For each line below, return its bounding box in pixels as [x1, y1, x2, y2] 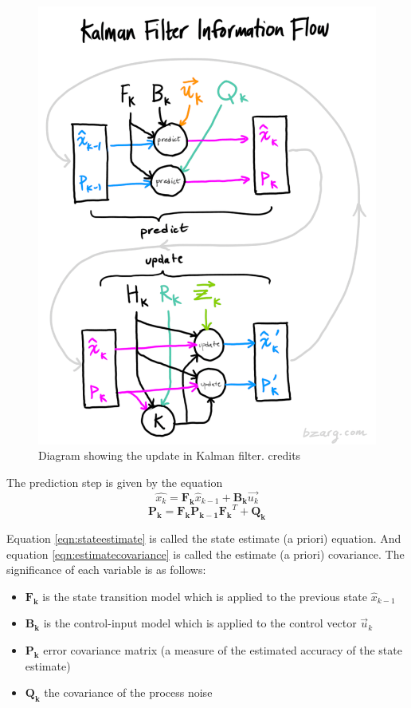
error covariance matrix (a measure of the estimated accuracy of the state [43, 641, 402, 658]
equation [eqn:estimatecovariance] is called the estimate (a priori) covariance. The [6, 545, 405, 562]
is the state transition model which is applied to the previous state [42, 587, 368, 604]
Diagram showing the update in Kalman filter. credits [38, 447, 301, 464]
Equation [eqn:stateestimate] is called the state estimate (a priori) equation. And [6, 529, 401, 546]
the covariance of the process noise [44, 684, 213, 701]
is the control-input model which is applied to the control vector [43, 615, 357, 631]
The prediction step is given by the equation [6, 474, 223, 491]
